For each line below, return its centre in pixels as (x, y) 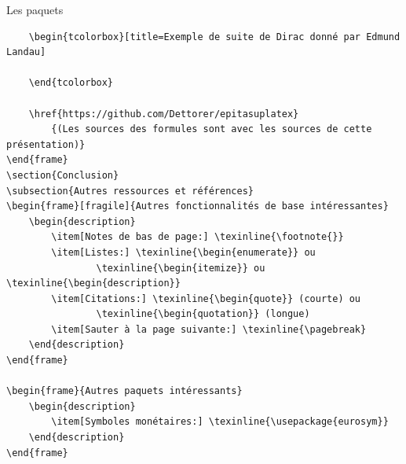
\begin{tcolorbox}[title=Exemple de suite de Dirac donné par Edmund (214, 37)
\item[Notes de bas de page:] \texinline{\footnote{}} (198, 237)
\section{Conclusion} (63, 175)
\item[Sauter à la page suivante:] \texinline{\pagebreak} (209, 329)
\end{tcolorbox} (71, 83)
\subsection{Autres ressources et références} (130, 191)
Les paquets (35, 9)
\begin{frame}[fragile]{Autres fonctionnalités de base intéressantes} (198, 206)
